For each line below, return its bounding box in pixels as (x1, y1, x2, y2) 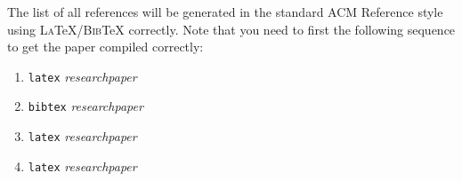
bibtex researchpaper (28, 97, 143, 115)
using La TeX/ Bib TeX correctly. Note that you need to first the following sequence (7, 20, 456, 38)
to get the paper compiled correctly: (7, 37, 204, 56)
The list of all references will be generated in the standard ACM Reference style (7, 3, 443, 20)
